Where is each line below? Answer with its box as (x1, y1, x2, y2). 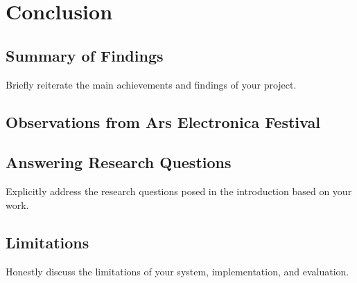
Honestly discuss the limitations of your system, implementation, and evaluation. (6, 264, 349, 278)
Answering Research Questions (6, 152, 232, 173)
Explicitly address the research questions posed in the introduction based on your (6, 184, 352, 199)
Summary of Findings (6, 44, 164, 66)
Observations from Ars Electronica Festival (6, 111, 320, 132)
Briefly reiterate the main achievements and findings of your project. (6, 77, 297, 91)
